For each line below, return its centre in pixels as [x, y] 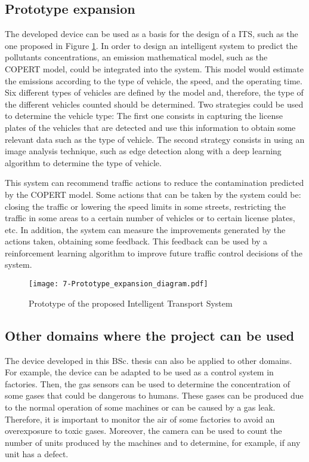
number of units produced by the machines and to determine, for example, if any [153, 442]
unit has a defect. [37, 454]
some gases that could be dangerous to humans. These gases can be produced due [154, 395]
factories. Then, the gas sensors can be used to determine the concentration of [148, 383]
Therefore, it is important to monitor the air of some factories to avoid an [140, 419]
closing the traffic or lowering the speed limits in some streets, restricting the [145, 206]
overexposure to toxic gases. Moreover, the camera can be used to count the [143, 431]
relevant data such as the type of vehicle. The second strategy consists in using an [155, 139]
